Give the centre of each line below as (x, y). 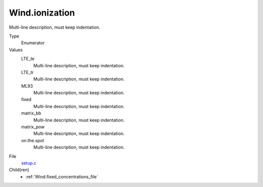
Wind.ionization (42, 13)
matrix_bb (31, 113)
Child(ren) (19, 170)
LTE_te (28, 59)
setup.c (29, 163)
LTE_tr (28, 72)
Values (16, 50)
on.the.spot (33, 140)
